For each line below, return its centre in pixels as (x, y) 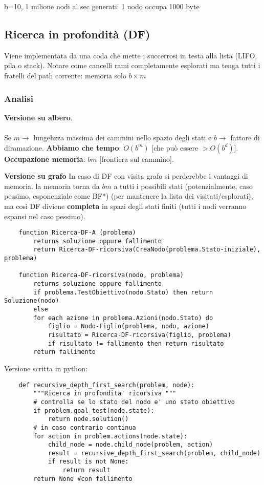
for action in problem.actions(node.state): (110, 436)
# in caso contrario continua (85, 427)
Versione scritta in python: (46, 368)
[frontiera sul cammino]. (137, 159)
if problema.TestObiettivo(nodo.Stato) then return (123, 292)
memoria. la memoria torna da (52, 186)
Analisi (19, 98)
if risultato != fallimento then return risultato (136, 343)
